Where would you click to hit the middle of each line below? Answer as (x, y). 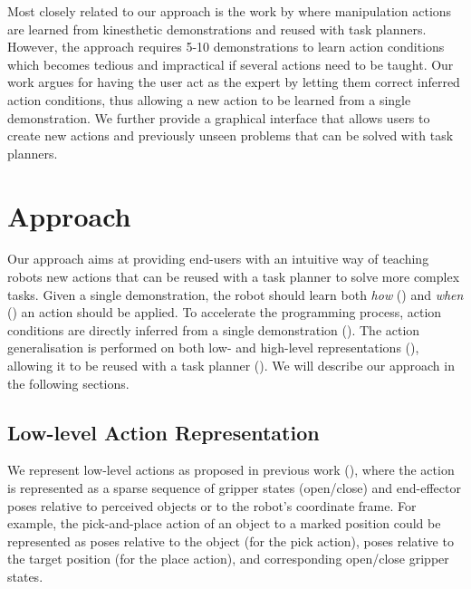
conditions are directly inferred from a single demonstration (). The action (214, 329)
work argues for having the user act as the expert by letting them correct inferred (234, 82)
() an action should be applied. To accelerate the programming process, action (225, 312)
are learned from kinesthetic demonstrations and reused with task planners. (217, 29)
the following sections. (68, 383)
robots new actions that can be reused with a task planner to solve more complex (234, 277)
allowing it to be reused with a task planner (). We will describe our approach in (231, 366)
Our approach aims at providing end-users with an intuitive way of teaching (218, 259)
